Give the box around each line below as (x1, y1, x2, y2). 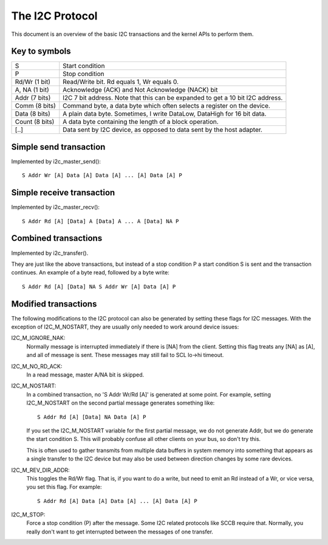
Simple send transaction (11, 142, 106, 152)
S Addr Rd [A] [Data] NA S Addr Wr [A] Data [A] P (22, 283, 176, 290)
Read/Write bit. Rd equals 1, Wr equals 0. (63, 78, 179, 86)
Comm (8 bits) (15, 102, 56, 110)
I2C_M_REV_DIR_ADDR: (11, 466, 70, 474)
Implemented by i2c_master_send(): (11, 158, 101, 165)
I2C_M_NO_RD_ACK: (11, 363, 63, 370)
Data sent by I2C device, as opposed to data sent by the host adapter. (63, 125, 262, 134)
